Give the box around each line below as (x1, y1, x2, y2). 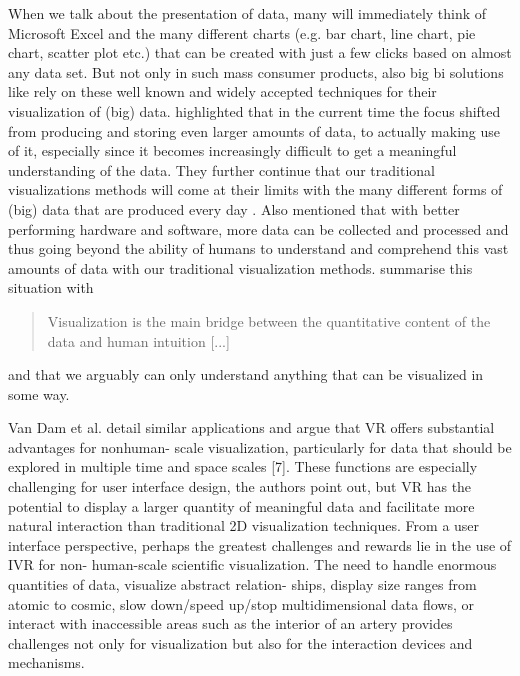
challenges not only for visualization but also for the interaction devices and (8, 632, 473, 653)
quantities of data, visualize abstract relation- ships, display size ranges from (8, 574, 477, 595)
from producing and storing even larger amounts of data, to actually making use (8, 120, 501, 141)
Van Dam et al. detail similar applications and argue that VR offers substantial (8, 417, 495, 438)
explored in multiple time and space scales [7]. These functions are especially (8, 456, 478, 477)
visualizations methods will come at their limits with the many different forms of (8, 179, 503, 200)
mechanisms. (8, 652, 85, 673)
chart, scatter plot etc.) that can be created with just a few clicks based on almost (8, 42, 512, 63)
